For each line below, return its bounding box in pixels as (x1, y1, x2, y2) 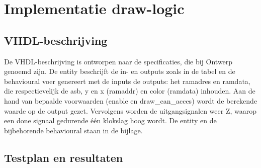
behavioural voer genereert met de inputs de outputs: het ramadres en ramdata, (4, 75, 250, 86)
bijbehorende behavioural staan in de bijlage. (4, 125, 143, 135)
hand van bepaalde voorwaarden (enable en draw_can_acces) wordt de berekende (4, 95, 257, 106)
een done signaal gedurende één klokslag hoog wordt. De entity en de (4, 115, 217, 126)
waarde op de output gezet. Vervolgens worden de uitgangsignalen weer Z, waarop (4, 105, 256, 116)
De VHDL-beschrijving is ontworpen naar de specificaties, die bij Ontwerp (4, 56, 233, 66)
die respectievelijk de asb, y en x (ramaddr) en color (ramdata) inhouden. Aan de (4, 86, 255, 96)
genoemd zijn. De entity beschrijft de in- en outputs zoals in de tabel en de (4, 66, 235, 76)
